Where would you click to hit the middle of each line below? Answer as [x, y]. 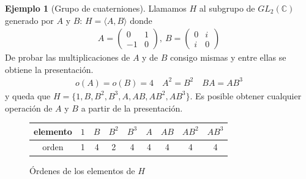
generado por [29, 20]
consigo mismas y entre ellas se [228, 57]
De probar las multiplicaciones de [68, 57]
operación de [29, 108]
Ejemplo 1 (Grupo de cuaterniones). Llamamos [96, 8]
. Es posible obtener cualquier [246, 95]
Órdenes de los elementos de [82, 170]
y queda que [28, 95]
